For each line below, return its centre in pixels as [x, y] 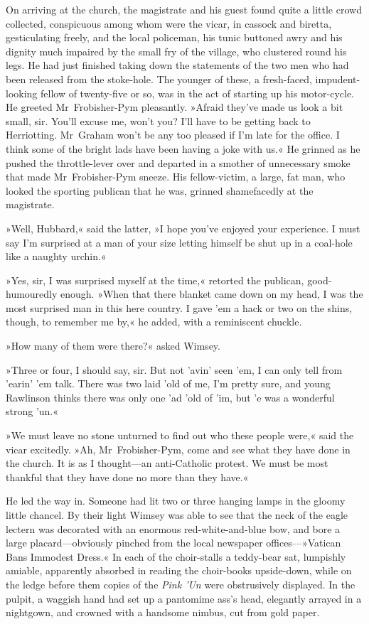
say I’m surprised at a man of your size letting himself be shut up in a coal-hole [179, 242]
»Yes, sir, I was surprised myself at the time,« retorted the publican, [155, 280]
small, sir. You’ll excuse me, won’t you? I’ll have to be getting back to [158, 120]
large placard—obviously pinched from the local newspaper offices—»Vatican [173, 543]
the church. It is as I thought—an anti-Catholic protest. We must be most [167, 463]
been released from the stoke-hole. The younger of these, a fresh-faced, [159, 79]
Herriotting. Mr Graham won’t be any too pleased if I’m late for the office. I [173, 135]
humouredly [32, 294]
